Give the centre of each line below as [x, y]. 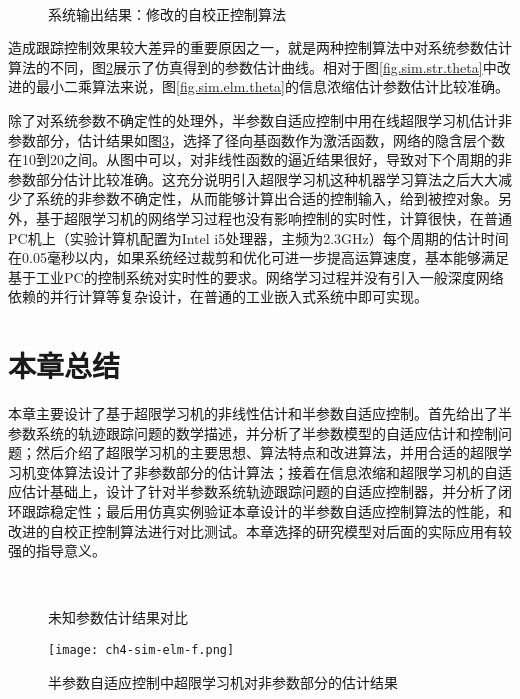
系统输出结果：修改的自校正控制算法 [167, 13]
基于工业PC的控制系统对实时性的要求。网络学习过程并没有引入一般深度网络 [256, 276]
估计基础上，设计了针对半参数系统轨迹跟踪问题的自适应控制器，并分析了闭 [266, 491]
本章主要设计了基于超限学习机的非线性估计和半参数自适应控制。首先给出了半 [260, 413]
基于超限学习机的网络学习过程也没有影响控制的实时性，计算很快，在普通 [273, 217]
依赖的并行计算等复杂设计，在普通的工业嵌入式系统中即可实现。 [218, 296]
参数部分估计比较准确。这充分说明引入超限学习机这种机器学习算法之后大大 [253, 178]
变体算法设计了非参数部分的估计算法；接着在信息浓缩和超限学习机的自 [266, 471]
